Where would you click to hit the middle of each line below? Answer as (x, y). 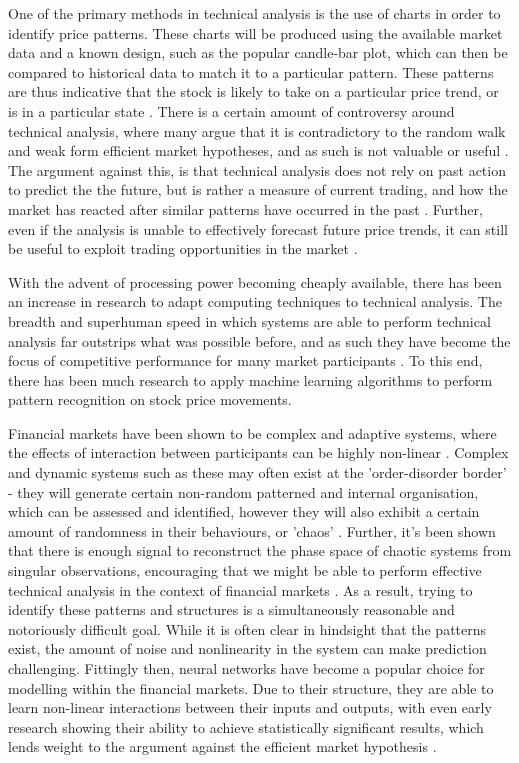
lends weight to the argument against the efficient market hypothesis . (222, 746)
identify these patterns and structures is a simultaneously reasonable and (231, 609)
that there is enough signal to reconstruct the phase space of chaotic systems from (260, 550)
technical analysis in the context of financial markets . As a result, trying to (240, 589)
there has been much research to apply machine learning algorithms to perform (250, 379)
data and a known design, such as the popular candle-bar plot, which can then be (258, 52)
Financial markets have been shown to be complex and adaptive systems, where (252, 432)
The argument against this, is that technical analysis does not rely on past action (257, 169)
